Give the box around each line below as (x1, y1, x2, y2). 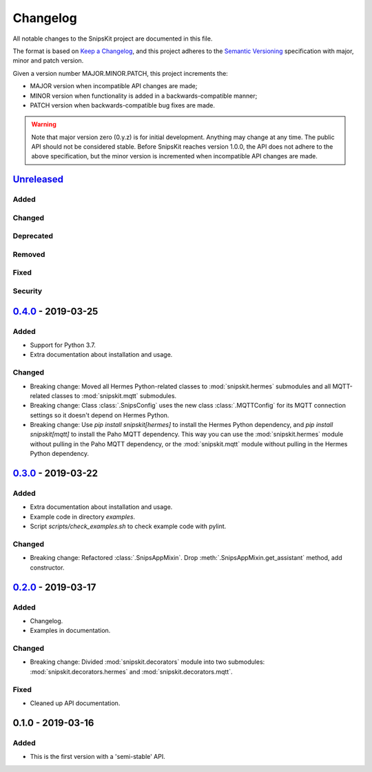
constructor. (30, 563, 65, 572)
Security (12, 286, 43, 296)
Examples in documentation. (30, 627, 111, 635)
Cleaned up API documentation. (30, 699, 121, 707)
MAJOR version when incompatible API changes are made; (30, 82, 198, 90)
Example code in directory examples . (30, 512, 136, 521)
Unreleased (12, 174, 64, 185)
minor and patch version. (12, 56, 84, 65)
